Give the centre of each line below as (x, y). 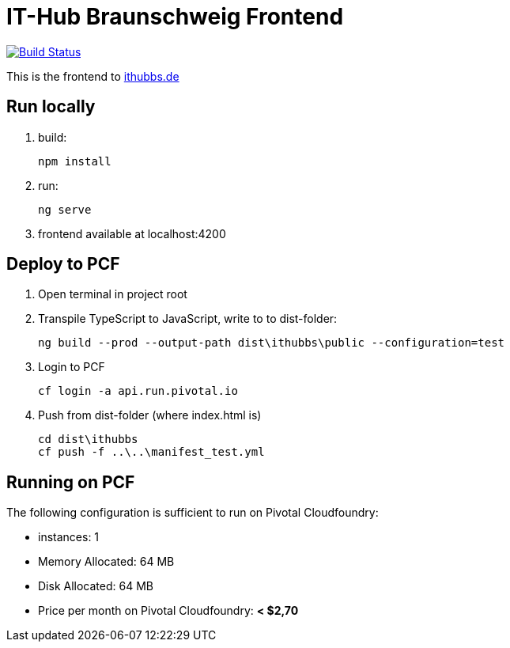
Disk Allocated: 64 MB (96, 586)
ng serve (65, 209)
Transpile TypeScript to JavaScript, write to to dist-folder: (188, 319)
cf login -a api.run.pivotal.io (138, 391)
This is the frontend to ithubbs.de (93, 76)
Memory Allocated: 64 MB (106, 562)
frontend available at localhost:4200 (132, 233)
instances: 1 (69, 537)
